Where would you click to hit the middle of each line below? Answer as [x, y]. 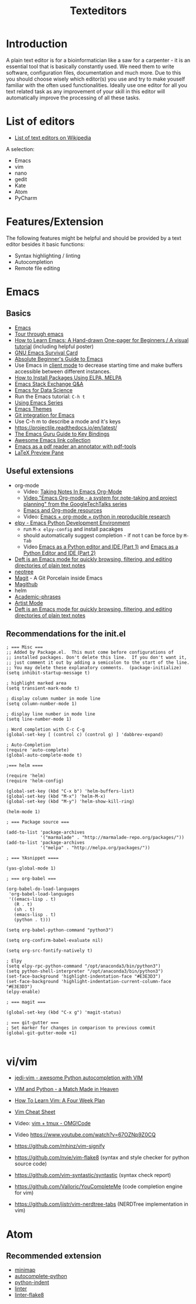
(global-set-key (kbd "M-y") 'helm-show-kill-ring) [70, 802]
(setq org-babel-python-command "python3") [60, 930]
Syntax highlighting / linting [47, 255]
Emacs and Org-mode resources [63, 510]
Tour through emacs [39, 334]
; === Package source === [37, 822]
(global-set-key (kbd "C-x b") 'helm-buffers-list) [70, 791]
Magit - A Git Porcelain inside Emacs [59, 578]
